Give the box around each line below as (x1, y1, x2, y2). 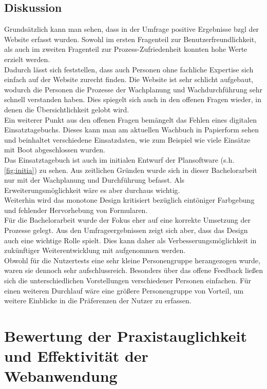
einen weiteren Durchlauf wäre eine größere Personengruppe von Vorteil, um (4, 285, 244, 296)
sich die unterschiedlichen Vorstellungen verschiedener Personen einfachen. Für (4, 275, 251, 286)
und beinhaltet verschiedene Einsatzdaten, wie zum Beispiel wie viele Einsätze (4, 134, 251, 145)
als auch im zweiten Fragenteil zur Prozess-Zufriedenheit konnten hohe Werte (4, 44, 247, 54)
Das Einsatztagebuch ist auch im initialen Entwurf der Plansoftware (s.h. (4, 154, 235, 165)
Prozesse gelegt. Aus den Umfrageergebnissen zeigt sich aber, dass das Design (4, 225, 248, 236)
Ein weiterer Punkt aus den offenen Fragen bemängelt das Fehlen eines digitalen (4, 114, 257, 125)
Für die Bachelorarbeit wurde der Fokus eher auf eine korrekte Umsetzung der (4, 215, 251, 225)
